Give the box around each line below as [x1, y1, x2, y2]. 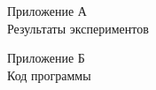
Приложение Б [7, 49, 85, 67]
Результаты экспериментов [7, 19, 149, 37]
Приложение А [7, 2, 87, 19]
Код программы [7, 65, 91, 84]
